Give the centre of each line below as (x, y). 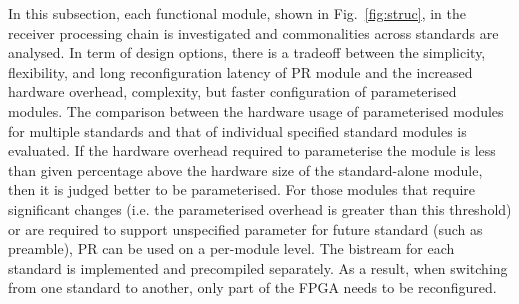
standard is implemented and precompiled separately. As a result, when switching (258, 267)
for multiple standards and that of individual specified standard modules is (237, 130)
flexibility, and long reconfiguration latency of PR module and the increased (240, 71)
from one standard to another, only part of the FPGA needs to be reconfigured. (252, 287)
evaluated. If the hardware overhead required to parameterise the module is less (252, 150)
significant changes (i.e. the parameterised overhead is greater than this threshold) (260, 208)
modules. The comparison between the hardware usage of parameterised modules (256, 110)
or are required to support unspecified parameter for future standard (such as (245, 228)
